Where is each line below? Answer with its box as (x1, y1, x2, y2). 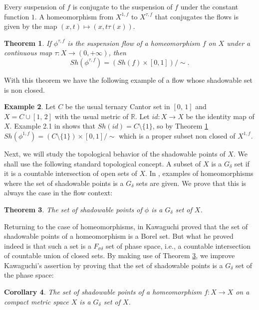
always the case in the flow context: (4, 187, 113, 198)
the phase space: (4, 270, 54, 280)
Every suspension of (4, 1, 65, 11)
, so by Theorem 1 (152, 121, 208, 131)
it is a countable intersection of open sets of (4, 168, 137, 178)
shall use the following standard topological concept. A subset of (4, 158, 201, 168)
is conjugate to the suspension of (72, 1, 173, 11)
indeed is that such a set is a (4, 240, 91, 251)
